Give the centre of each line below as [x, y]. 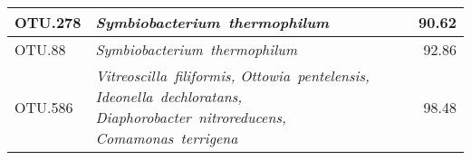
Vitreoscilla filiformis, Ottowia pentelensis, [232, 75]
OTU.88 [40, 49]
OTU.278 [48, 22]
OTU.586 [44, 107]
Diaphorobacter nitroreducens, [191, 117]
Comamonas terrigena [167, 138]
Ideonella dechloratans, [169, 96]
